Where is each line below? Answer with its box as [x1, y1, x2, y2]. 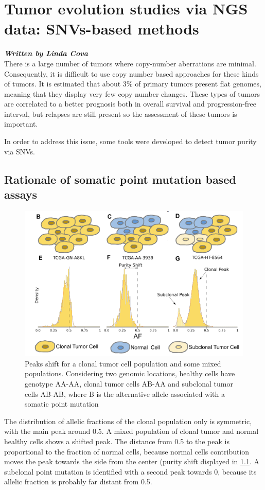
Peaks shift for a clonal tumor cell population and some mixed [25, 358, 221, 369]
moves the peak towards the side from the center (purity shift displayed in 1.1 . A [4, 456, 259, 467]
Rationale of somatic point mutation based [4, 171, 236, 187]
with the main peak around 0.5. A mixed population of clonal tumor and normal [4, 426, 259, 436]
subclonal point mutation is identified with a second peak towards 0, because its [4, 466, 257, 477]
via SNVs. [4, 146, 35, 156]
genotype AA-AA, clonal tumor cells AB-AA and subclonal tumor [25, 378, 233, 389]
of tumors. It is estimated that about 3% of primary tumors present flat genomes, [4, 78, 261, 89]
